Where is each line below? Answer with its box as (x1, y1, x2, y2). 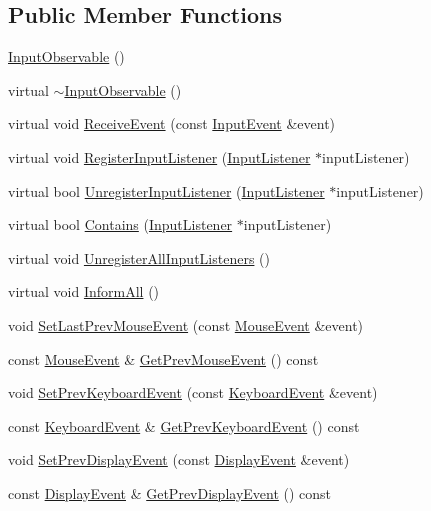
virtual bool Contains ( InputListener (8, 214, 233, 235)
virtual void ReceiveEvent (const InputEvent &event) (8, 113, 336, 134)
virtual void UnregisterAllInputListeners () (8, 247, 270, 268)
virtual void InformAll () (8, 281, 160, 302)
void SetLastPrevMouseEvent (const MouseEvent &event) (8, 314, 364, 335)
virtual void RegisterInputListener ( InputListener (8, 146, 311, 167)
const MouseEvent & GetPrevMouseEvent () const (8, 348, 319, 369)
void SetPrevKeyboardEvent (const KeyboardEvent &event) (8, 382, 378, 403)
